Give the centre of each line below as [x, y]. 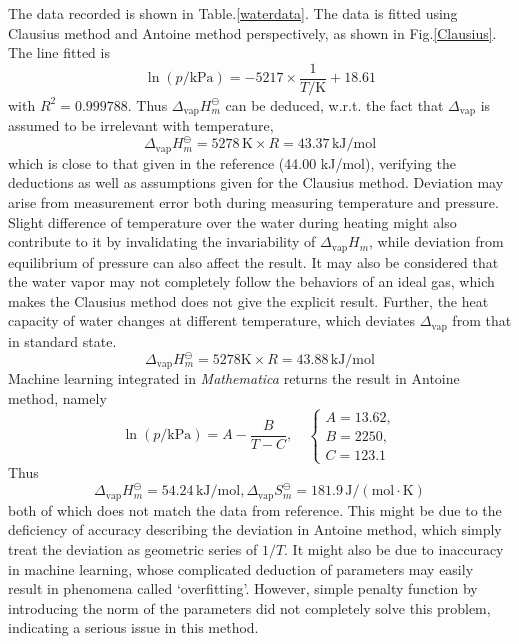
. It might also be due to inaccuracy [394, 548]
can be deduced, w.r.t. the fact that [334, 104]
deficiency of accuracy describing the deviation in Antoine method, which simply [255, 529]
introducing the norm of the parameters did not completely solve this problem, [249, 607]
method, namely [57, 398]
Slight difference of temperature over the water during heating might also [232, 221]
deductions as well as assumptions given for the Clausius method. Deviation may [256, 182]
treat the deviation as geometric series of [133, 548]
